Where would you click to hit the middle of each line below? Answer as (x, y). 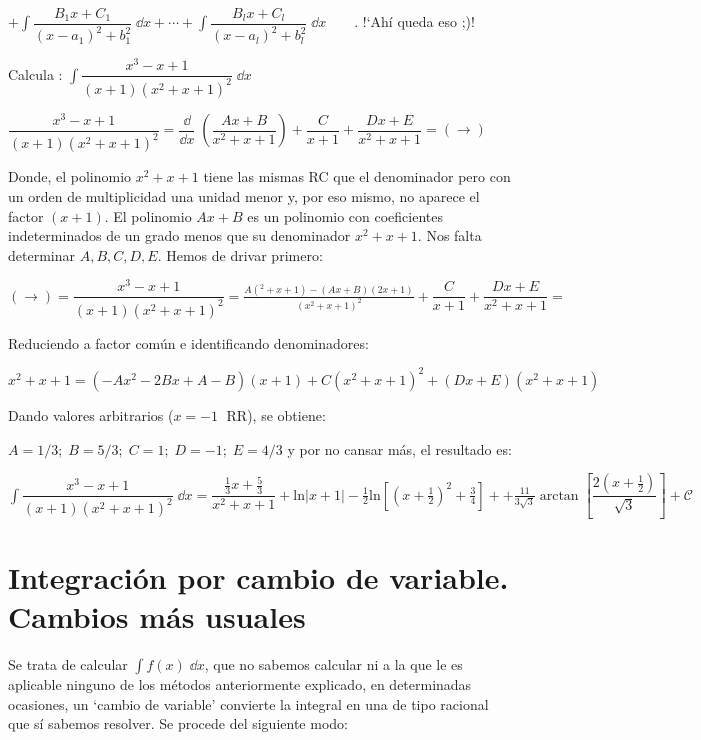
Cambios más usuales (157, 616)
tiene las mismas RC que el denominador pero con (357, 176)
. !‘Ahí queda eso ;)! (414, 21)
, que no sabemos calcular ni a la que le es (333, 664)
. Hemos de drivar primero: (240, 254)
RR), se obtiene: (276, 414)
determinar (41, 254)
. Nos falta (449, 235)
